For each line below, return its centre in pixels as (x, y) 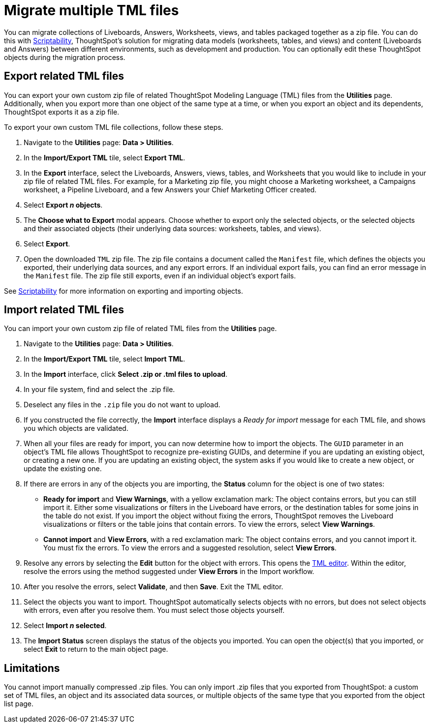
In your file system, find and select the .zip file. (99, 390)
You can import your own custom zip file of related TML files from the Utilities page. (140, 329)
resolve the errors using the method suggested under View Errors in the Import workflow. (169, 572)
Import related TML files (64, 310)
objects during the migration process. (65, 57)
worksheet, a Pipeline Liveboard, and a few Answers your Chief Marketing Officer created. (170, 189)
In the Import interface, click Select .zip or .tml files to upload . (126, 374)
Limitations (32, 668)
